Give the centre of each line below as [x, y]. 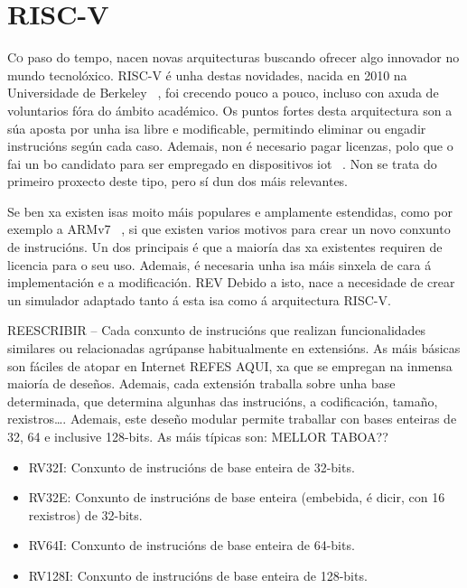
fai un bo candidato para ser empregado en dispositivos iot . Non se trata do [222, 163]
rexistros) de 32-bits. [85, 514]
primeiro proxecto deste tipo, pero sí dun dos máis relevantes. [178, 181]
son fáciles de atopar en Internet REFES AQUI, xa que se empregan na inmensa [230, 365]
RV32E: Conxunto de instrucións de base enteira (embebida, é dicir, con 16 [237, 497]
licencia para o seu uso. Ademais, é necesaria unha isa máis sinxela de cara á [219, 264]
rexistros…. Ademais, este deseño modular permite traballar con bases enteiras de [232, 419]
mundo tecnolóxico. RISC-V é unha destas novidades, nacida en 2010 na [207, 75]
